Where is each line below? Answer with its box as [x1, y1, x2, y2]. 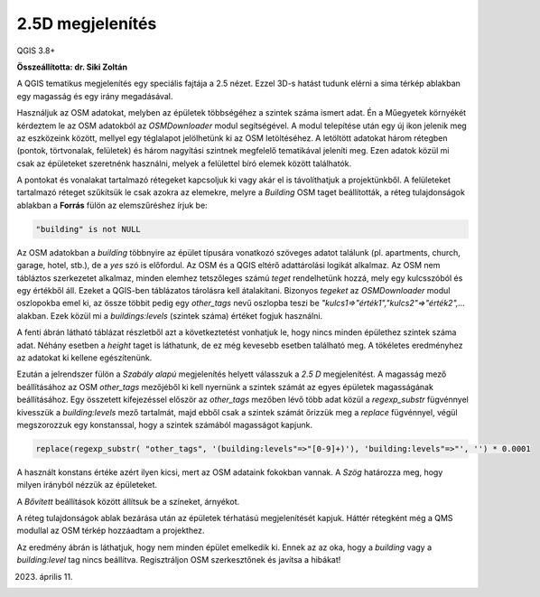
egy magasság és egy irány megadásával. [16, 90, 173, 101]
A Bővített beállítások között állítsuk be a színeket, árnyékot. [16, 496, 240, 507]
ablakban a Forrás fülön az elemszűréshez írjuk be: [16, 200, 208, 210]
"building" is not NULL [35, 224, 142, 234]
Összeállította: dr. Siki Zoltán [16, 61, 128, 72]
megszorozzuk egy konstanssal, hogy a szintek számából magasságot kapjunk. [16, 419, 313, 430]
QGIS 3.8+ [16, 45, 56, 56]
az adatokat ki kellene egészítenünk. [16, 352, 153, 363]
